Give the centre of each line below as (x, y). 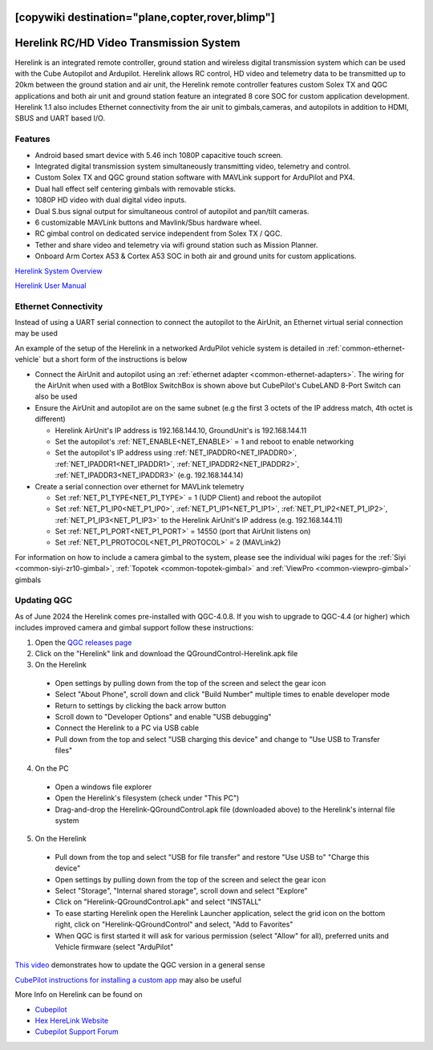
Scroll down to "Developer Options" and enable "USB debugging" (163, 716)
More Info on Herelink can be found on (79, 995)
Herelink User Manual (51, 286)
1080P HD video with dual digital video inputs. (111, 200)
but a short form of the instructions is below (115, 359)
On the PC (52, 768)
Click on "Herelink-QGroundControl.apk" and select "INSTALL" (158, 902)
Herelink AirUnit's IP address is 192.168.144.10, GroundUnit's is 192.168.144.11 (181, 430)
